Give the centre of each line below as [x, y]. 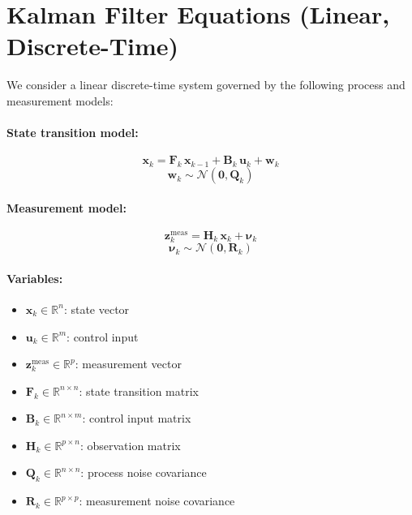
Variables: [35, 278]
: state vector [97, 309]
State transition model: [73, 133]
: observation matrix [130, 445]
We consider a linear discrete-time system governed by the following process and [206, 85]
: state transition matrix [139, 391]
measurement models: [60, 100]
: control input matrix [137, 418]
